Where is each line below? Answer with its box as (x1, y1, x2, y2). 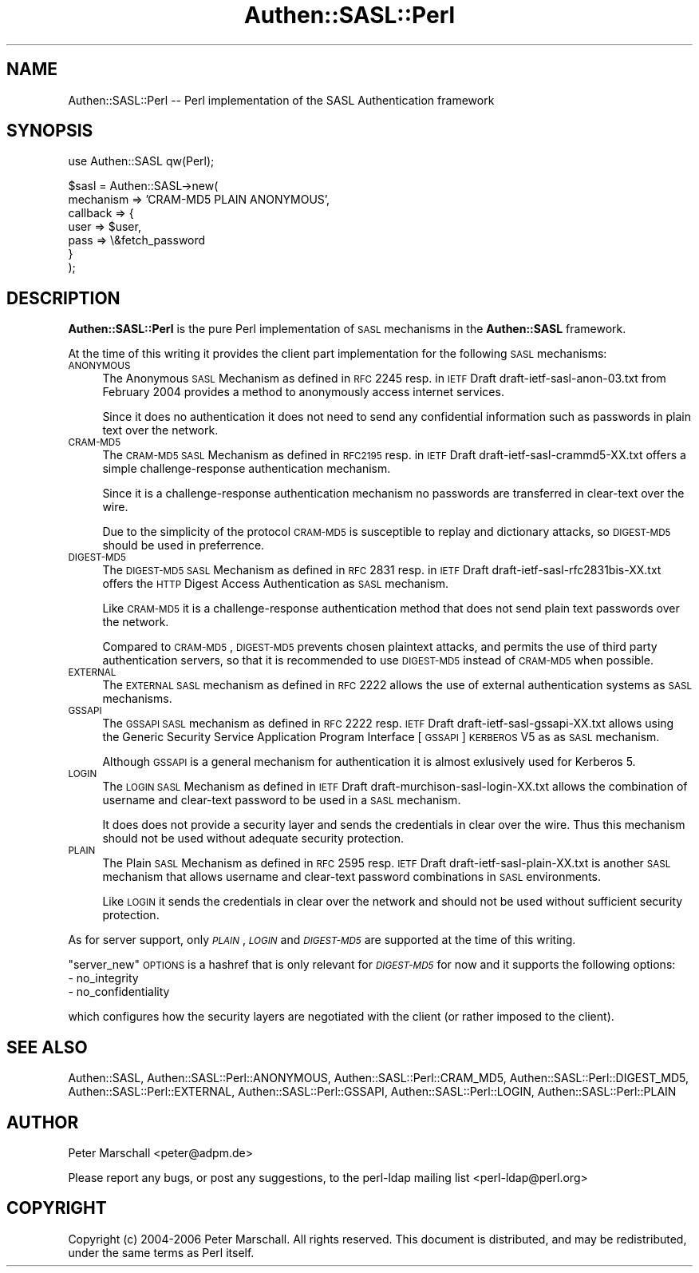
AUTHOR (6, 1112, 79, 1132)
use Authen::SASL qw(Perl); (68, 154, 215, 169)
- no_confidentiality (68, 985, 170, 999)
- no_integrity (68, 971, 139, 985)
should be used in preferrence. (102, 538, 265, 553)
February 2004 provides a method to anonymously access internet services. (102, 385, 504, 399)
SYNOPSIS (6, 121, 93, 141)
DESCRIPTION (6, 288, 120, 308)
